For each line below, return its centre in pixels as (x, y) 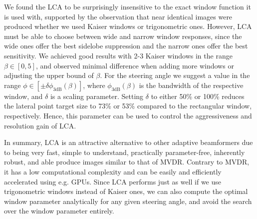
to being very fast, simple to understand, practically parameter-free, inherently (125, 152)
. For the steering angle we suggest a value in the (175, 75)
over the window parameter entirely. (59, 211)
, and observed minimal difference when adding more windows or (135, 65)
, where (94, 85)
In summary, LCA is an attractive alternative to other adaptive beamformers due (128, 142)
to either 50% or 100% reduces (198, 96)
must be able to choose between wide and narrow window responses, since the (123, 36)
